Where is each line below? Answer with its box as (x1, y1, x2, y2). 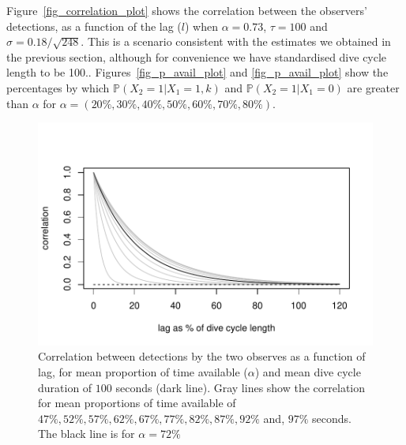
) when (185, 17, 219, 34)
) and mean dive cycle (254, 364, 361, 380)
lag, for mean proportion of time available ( (38, 364, 248, 380)
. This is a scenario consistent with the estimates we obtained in (81, 33, 391, 50)
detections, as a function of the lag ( (6, 17, 182, 34)
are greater (347, 79, 400, 95)
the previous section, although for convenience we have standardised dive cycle (6, 48, 387, 65)
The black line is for (38, 425, 135, 442)
